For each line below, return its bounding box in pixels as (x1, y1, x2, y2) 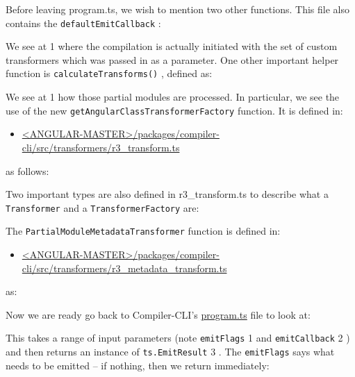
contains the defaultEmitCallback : (6, 15, 161, 30)
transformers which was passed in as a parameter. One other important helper (6, 52, 339, 67)
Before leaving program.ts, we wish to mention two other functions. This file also (6, 2, 349, 16)
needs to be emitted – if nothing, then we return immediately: (6, 358, 270, 372)
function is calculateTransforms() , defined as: (6, 66, 213, 81)
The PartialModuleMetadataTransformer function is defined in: (6, 224, 281, 238)
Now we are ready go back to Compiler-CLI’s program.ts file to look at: (6, 307, 311, 321)
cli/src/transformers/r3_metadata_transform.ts (22, 260, 227, 275)
